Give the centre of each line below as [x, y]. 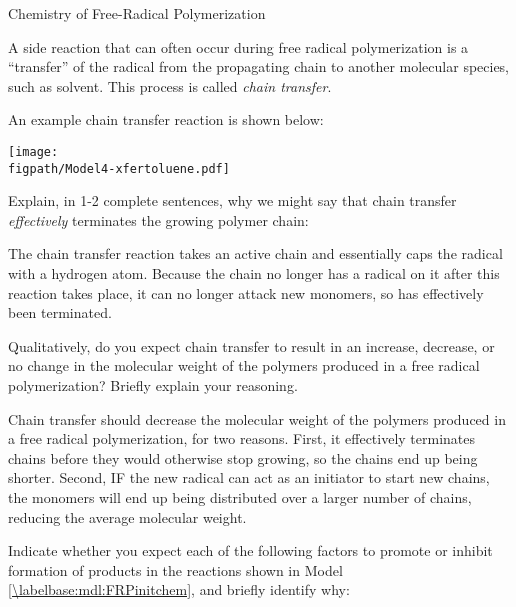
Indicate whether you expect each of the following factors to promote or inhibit [250, 550]
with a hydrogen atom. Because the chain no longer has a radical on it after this [254, 273]
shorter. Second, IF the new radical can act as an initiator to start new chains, [249, 477]
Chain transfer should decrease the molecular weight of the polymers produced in [257, 418]
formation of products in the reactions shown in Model [175, 569]
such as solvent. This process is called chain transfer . [170, 85]
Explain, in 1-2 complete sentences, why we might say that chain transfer [232, 200]
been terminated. [60, 312]
